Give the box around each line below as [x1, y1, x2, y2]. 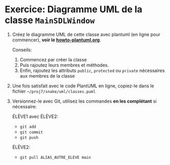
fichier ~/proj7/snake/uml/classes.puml [12, 88, 96, 94]
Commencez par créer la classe [19, 56, 87, 62]
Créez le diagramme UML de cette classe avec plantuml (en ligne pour [12, 31, 160, 37]
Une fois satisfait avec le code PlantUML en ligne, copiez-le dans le [12, 83, 154, 89]
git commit [19, 129, 43, 135]
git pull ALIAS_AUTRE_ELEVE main [19, 155, 91, 160]
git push [19, 135, 39, 140]
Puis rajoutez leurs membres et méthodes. [19, 62, 109, 68]
